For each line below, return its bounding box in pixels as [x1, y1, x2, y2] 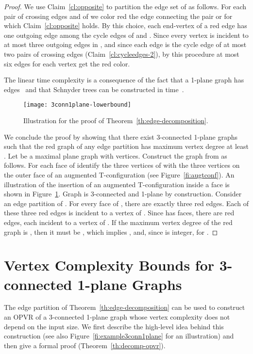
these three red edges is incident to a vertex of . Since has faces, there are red [4, 208, 235, 218]
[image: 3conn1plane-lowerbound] [23, 101, 131, 109]
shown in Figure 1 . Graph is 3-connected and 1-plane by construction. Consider [4, 189, 242, 199]
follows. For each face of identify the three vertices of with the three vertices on [4, 160, 240, 170]
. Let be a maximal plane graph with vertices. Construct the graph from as [4, 150, 227, 161]
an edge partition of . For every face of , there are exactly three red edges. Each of [4, 198, 249, 208]
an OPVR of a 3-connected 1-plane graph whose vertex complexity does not [4, 312, 230, 322]
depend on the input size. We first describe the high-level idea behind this [4, 321, 224, 331]
